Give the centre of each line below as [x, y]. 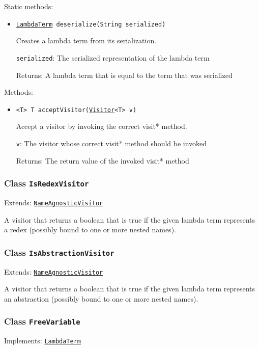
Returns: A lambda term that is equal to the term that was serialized [124, 75]
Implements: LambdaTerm [42, 341]
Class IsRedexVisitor [47, 183]
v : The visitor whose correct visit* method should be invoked [111, 143]
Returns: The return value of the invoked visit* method [103, 160]
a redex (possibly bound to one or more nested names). [90, 230]
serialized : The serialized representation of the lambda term [113, 57]
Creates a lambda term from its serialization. [86, 41]
